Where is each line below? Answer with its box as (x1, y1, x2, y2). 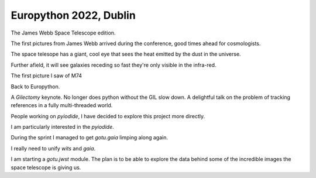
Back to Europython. (11, 83, 60, 90)
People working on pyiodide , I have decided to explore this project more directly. (11, 112, 205, 119)
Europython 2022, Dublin (11, 9, 136, 22)
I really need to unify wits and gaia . (11, 145, 96, 152)
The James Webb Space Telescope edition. (11, 29, 116, 36)
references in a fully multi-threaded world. (11, 102, 113, 109)
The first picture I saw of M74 (11, 72, 82, 79)
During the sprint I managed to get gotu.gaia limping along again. (11, 134, 168, 141)
